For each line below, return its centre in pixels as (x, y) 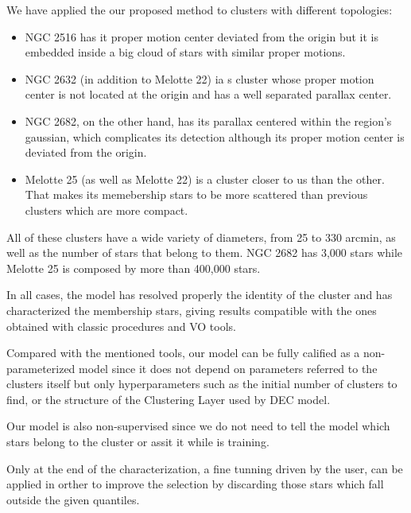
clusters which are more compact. (107, 210)
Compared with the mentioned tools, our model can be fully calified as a (183, 353)
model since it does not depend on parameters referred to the (228, 368)
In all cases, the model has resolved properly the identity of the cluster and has (200, 295)
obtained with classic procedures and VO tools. (121, 326)
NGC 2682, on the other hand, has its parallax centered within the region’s (208, 120)
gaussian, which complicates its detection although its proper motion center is (215, 136)
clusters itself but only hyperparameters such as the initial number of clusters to (202, 384)
